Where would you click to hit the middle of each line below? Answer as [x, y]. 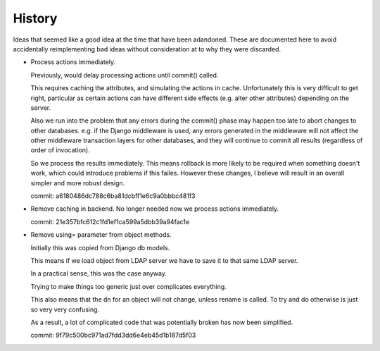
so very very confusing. [65, 309]
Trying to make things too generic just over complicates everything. [128, 286]
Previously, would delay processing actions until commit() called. [125, 75]
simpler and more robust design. [78, 183]
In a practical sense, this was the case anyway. [99, 273]
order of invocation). [61, 150]
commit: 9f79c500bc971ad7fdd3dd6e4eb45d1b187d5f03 [113, 335]
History [35, 18]
